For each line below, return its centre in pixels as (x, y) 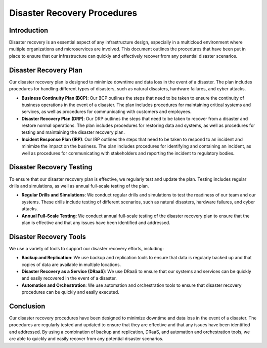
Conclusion (27, 306)
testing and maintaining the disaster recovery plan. (73, 132)
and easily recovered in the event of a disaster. (69, 278)
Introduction (29, 30)
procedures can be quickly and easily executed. (70, 292)
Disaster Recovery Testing (51, 167)
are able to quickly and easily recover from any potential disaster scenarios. (86, 339)
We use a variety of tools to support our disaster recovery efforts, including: (87, 248)
